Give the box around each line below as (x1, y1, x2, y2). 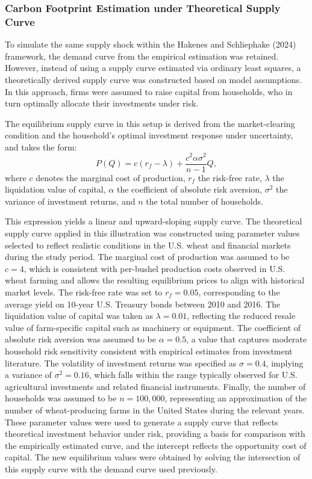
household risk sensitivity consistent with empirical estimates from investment (5, 344, 293, 357)
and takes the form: (5, 140, 77, 153)
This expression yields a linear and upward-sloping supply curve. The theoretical (5, 215, 302, 227)
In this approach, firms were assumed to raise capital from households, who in (5, 85, 293, 97)
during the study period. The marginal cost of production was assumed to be (5, 250, 290, 263)
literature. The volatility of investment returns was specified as (5, 356, 237, 369)
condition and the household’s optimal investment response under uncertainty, (5, 129, 293, 141)
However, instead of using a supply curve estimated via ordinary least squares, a (5, 61, 301, 74)
